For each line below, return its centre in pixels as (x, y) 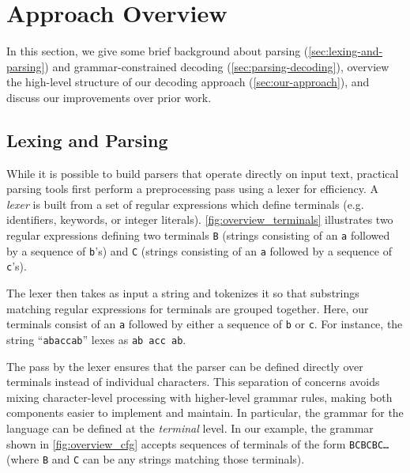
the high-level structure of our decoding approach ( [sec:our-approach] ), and (188, 82)
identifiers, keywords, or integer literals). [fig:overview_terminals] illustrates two (200, 219)
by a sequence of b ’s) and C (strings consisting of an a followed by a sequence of (199, 250)
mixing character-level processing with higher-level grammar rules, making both (199, 397)
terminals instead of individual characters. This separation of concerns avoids (193, 382)
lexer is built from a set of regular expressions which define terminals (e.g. (185, 204)
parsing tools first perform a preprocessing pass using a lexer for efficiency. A (193, 189)
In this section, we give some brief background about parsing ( (158, 51)
